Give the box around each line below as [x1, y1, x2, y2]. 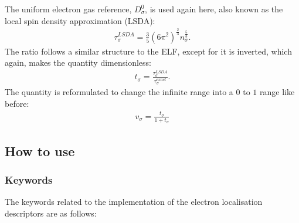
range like [259, 85, 295, 97]
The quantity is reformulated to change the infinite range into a [5, 85, 233, 97]
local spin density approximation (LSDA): [5, 14, 155, 26]
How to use [5, 141, 75, 160]
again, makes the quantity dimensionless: [5, 56, 151, 69]
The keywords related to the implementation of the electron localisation [5, 195, 263, 208]
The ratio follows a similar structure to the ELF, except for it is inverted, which [5, 45, 292, 57]
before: [5, 97, 29, 109]
